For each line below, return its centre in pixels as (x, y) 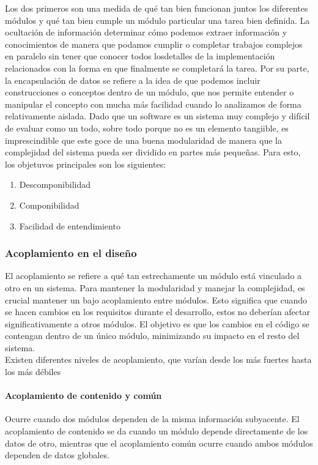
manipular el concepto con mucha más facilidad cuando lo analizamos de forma (153, 104)
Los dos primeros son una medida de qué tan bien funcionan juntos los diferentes (157, 8)
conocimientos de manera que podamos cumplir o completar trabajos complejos (154, 44)
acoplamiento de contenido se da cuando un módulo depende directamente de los (157, 431)
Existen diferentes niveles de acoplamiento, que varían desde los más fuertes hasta (158, 359)
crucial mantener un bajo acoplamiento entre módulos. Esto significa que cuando (156, 299)
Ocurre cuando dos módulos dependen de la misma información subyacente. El (152, 419)
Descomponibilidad (55, 184)
